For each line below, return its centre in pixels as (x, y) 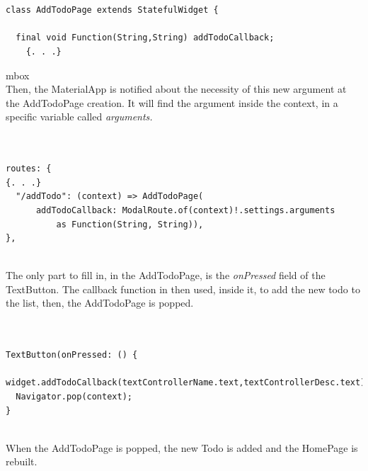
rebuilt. (22, 461)
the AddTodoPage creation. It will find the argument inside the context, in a (172, 102)
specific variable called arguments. (79, 117)
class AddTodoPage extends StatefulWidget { (112, 10)
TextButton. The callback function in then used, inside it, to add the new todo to (183, 289)
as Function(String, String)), (130, 224)
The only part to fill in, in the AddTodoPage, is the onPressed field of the (166, 275)
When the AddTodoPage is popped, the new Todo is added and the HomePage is (182, 447)
